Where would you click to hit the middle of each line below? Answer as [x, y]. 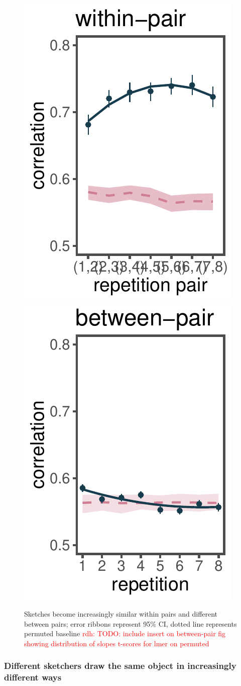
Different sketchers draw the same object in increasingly [120, 666]
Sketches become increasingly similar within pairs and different [121, 614]
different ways [33, 677]
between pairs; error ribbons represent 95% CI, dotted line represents [131, 623]
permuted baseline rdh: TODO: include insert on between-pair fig [125, 633]
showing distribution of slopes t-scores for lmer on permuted [117, 643]
